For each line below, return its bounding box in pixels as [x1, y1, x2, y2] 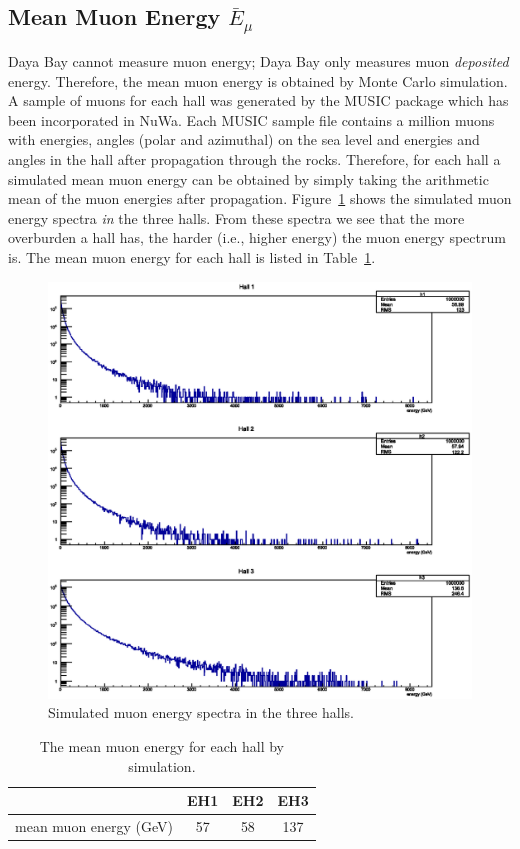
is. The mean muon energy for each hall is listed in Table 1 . [8, 246, 376, 267]
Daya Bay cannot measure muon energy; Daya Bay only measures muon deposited [8, 50, 509, 71]
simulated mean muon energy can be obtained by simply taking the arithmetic [8, 168, 489, 189]
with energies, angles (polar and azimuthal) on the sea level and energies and [8, 129, 480, 150]
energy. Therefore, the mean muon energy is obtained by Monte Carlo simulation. [8, 70, 508, 91]
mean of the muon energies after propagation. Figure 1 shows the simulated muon [8, 188, 512, 209]
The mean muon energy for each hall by [39, 736, 285, 757]
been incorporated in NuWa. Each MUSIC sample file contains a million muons [8, 109, 495, 130]
